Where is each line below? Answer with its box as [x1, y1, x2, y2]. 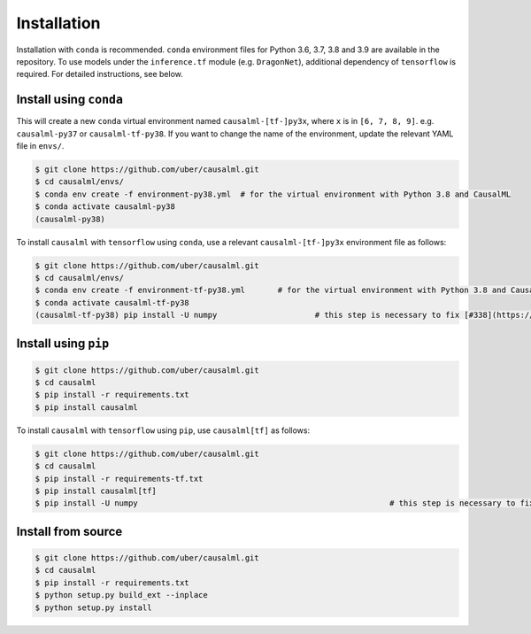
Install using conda [16, 92, 124, 107]
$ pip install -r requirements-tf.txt [35, 474, 204, 483]
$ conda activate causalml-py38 [35, 202, 176, 212]
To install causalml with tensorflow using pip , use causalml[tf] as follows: [16, 425, 310, 436]
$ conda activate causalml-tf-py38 [35, 298, 189, 307]
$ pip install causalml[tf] [35, 486, 157, 496]
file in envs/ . [16, 141, 65, 151]
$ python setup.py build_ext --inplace [35, 590, 208, 600]
